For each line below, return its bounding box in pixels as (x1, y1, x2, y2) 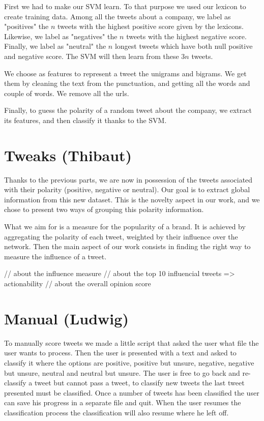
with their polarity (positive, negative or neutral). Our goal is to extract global (4, 184, 250, 195)
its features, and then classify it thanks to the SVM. (4, 114, 167, 125)
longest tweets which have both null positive (114, 41, 253, 51)
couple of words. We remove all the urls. (4, 87, 129, 98)
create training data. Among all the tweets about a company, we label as (4, 11, 231, 21)
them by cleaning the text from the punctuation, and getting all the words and (4, 78, 250, 88)
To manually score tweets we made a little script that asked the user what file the (4, 337, 259, 348)
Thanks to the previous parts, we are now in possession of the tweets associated (4, 174, 253, 185)
